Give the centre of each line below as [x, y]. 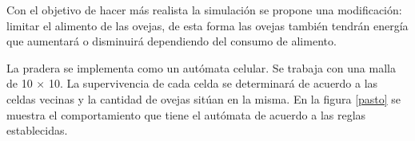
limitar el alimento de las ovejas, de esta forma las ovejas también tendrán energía [207, 25]
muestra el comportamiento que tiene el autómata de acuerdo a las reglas [186, 114]
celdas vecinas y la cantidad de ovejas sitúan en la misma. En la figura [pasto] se [204, 98]
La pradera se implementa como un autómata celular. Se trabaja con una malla [201, 67]
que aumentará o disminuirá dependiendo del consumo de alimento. [172, 41]
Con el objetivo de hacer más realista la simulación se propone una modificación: [204, 10]
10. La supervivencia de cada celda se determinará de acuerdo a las [213, 83]
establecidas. [37, 130]
